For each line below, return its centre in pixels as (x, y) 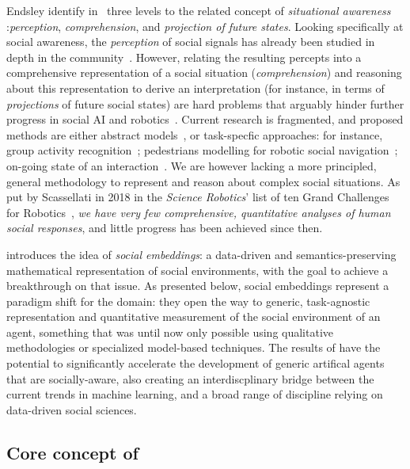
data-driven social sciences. (72, 409)
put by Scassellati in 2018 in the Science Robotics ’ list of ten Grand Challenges (198, 197)
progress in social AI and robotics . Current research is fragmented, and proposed (205, 119)
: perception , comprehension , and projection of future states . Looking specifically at (205, 26)
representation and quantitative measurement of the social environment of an (194, 316)
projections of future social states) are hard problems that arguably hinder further (205, 103)
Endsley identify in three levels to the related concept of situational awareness (199, 10)
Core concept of (72, 452)
